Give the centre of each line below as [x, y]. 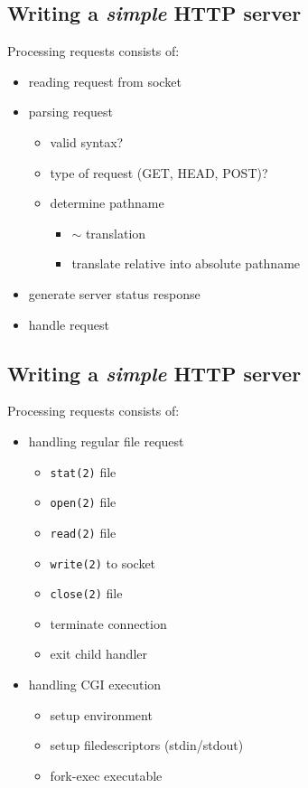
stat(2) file [83, 471]
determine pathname [107, 203]
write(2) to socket [103, 563]
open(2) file [83, 502]
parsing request [70, 112]
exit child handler [98, 654]
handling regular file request [106, 441]
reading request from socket [105, 81]
